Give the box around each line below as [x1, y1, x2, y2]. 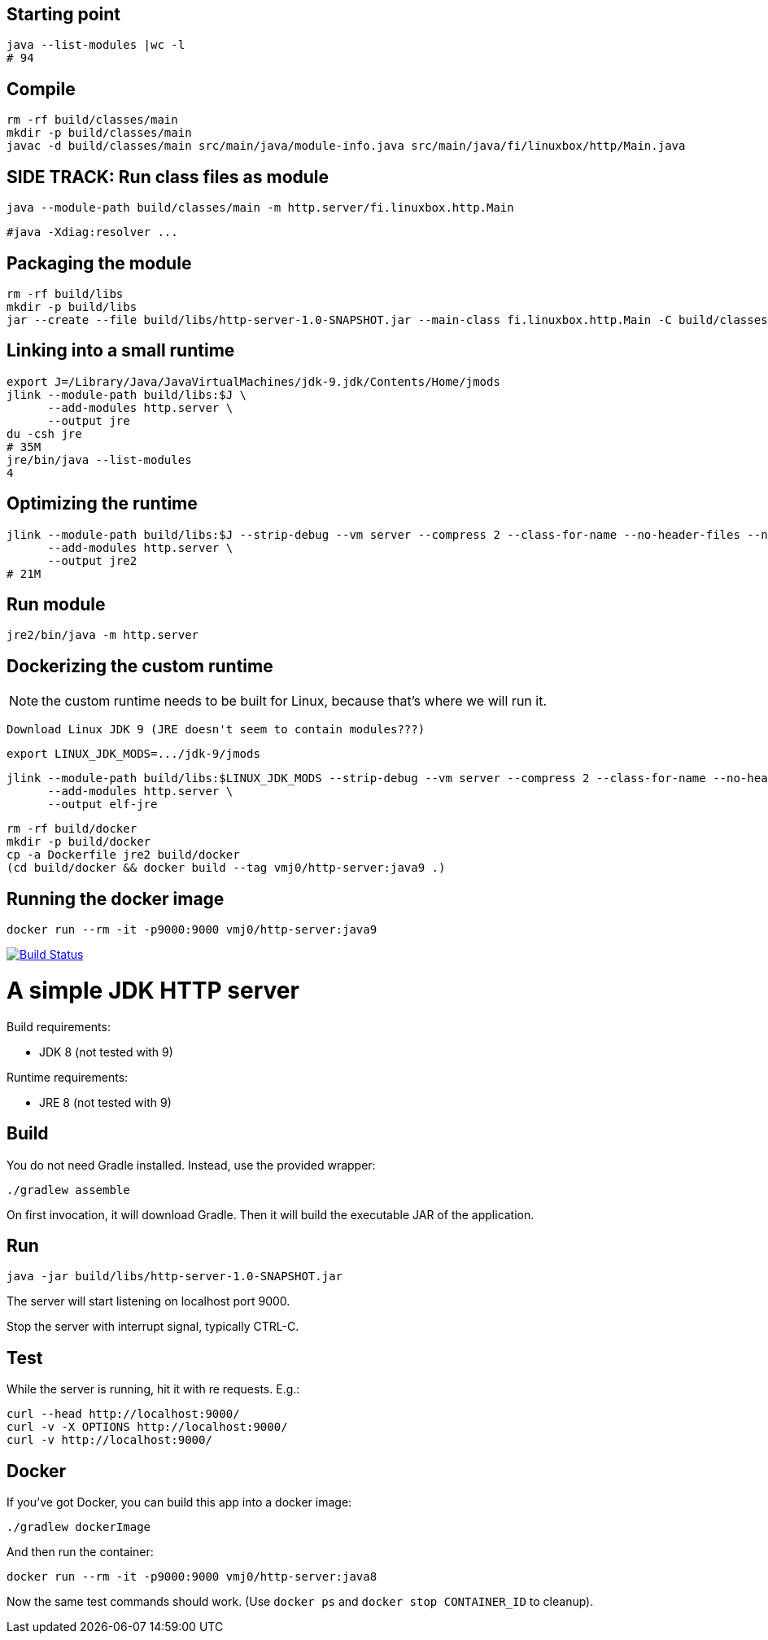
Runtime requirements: [7, 1069, 129, 1084]
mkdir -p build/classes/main [7, 126, 192, 140]
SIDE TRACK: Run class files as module [7, 166, 329, 187]
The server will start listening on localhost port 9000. [7, 1294, 290, 1309]
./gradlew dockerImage [7, 1520, 151, 1534]
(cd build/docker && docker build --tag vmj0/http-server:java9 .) [7, 861, 446, 875]
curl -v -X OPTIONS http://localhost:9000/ [7, 1420, 288, 1434]
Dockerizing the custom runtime [7, 655, 273, 676]
